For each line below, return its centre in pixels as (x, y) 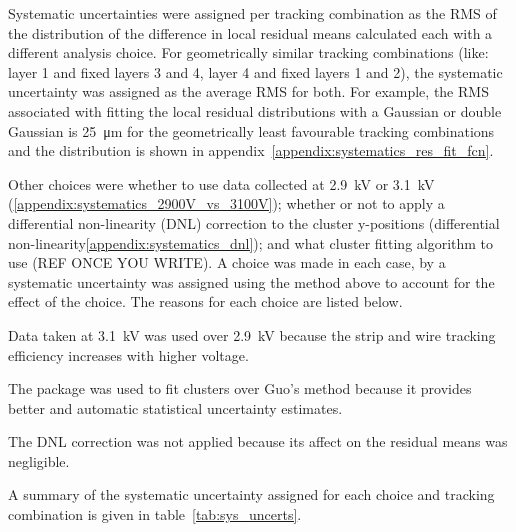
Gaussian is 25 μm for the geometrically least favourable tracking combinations (251, 130)
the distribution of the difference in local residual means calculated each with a (250, 32)
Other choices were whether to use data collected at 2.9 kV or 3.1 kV (221, 183)
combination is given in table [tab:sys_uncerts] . (155, 514)
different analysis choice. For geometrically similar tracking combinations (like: (248, 52)
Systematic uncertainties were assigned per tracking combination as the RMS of (252, 13)
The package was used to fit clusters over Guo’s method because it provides (240, 388)
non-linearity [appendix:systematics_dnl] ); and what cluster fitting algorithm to (251, 242)
